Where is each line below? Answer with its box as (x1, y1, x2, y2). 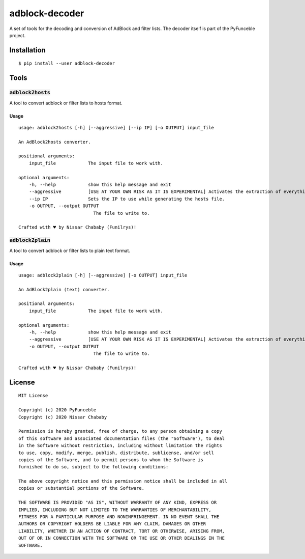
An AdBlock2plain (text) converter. (18, 287, 110, 292)
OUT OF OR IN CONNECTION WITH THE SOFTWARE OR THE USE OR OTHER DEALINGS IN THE (18, 535, 225, 541)
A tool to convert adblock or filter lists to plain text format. (9, 247, 131, 254)
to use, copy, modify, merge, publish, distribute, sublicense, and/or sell (18, 450, 215, 456)
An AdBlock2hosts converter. (18, 139, 91, 145)
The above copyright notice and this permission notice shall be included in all (18, 479, 228, 484)
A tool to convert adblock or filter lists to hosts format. (9, 100, 123, 106)
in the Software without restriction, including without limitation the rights (18, 443, 222, 449)
